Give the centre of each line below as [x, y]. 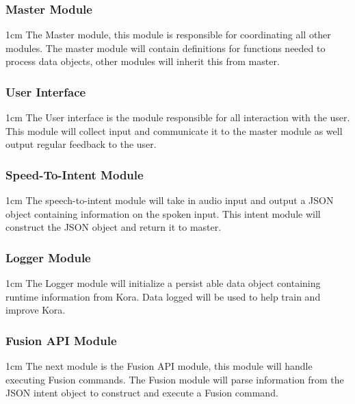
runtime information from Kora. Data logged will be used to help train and [163, 296]
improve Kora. [36, 310]
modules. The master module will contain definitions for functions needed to [166, 48]
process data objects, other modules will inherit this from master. [143, 61]
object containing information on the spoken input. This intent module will [163, 213]
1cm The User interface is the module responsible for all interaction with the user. [178, 117]
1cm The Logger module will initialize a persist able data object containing [163, 283]
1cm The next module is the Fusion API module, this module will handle [159, 366]
